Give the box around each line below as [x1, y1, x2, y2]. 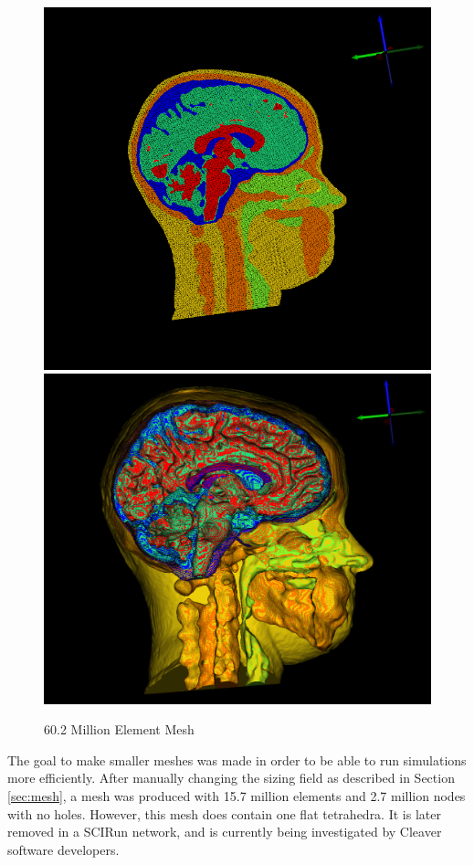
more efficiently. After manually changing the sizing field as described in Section [7, 768, 455, 787]
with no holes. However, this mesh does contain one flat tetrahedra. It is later [7, 804, 441, 823]
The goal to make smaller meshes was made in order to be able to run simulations [7, 750, 467, 769]
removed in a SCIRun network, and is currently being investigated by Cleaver [7, 822, 442, 841]
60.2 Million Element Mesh [44, 720, 195, 739]
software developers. [7, 839, 120, 859]
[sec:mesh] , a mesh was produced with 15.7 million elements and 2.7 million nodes [7, 786, 466, 806]
